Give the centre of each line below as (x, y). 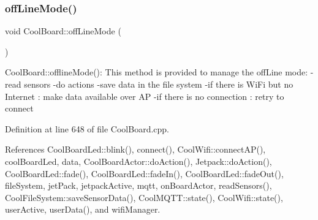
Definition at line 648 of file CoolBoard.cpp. (87, 128)
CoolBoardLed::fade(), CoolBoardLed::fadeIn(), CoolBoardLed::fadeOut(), (144, 173)
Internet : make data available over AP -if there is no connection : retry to (145, 96)
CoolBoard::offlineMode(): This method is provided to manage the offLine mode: (157, 72)
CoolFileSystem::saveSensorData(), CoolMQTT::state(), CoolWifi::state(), (144, 197)
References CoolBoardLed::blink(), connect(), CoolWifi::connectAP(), (135, 149)
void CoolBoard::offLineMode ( (63, 31)
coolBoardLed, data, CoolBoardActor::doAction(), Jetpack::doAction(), (138, 161)
